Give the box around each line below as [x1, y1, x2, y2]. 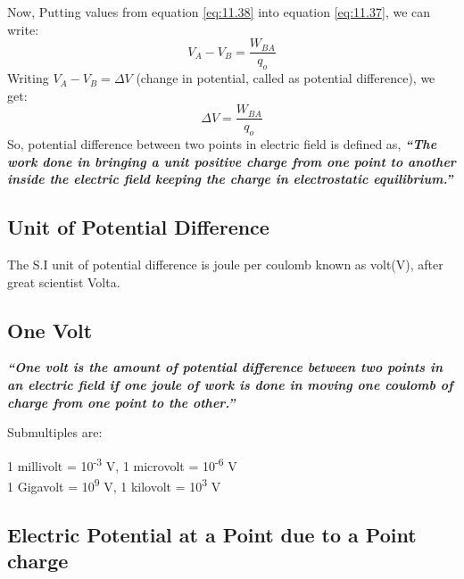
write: [7, 20, 39, 38]
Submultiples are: [7, 423, 103, 442]
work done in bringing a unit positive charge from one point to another [7, 152, 456, 170]
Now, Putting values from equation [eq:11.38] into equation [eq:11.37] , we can [7, 3, 431, 21]
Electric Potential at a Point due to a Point [7, 520, 417, 548]
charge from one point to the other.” [7, 393, 236, 411]
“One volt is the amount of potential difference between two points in [7, 358, 443, 376]
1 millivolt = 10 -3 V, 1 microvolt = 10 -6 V [7, 453, 237, 475]
